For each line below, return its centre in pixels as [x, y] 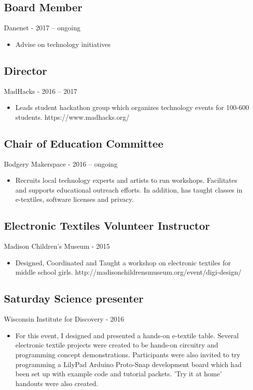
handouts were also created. [57, 383]
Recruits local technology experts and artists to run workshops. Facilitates [126, 180]
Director [26, 70]
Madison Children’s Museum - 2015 [57, 246]
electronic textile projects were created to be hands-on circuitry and [117, 345]
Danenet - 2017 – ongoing [42, 28]
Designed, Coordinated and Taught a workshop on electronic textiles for [123, 262]
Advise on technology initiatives [63, 44]
